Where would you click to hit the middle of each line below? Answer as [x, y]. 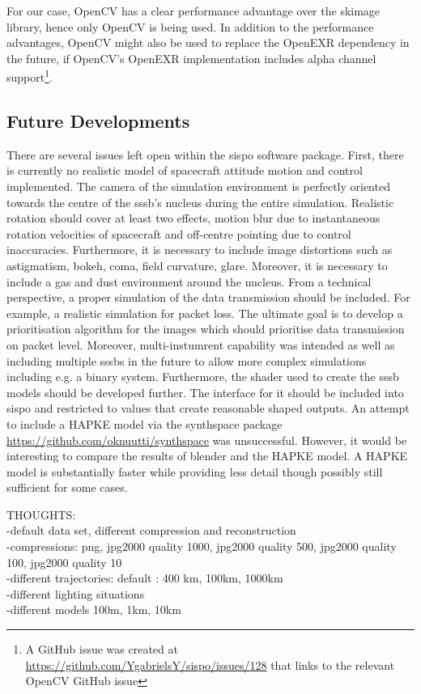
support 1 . [30, 76]
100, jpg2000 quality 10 [64, 562]
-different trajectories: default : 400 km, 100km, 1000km [145, 578]
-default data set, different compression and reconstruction [151, 530]
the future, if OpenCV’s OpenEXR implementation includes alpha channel [191, 58]
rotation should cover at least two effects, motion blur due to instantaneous [193, 218]
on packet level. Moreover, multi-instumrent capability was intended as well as [201, 344]
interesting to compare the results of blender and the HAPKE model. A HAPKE [207, 456]
